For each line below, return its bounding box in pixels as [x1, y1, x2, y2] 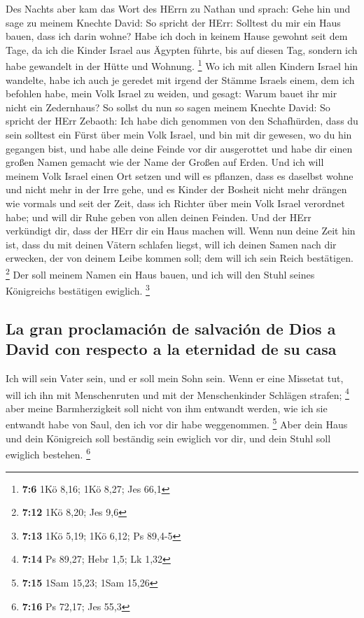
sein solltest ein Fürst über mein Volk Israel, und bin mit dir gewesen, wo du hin [6, 127, 352, 141]
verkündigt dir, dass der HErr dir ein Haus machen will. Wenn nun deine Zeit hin [6, 223, 356, 238]
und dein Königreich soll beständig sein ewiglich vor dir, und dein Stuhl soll [6, 430, 331, 445]
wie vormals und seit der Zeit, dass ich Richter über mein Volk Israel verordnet [6, 195, 345, 210]
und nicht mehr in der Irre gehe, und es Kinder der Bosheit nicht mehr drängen [6, 182, 347, 197]
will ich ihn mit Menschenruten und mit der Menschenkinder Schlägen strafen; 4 [6, 385, 349, 402]
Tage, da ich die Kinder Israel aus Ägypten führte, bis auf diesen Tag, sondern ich [6, 42, 358, 57]
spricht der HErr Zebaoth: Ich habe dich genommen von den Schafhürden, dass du [6, 113, 358, 128]
